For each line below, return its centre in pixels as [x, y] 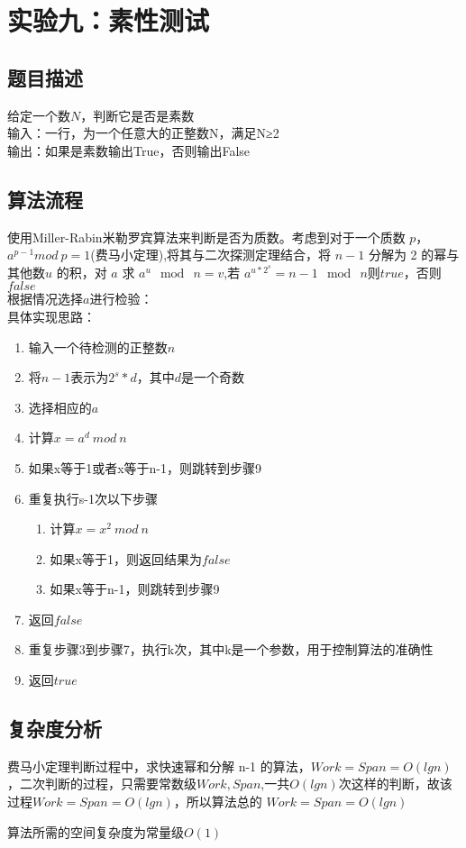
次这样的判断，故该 [395, 784]
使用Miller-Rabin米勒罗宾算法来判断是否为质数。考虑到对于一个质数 [206, 237]
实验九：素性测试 [109, 20]
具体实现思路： [51, 316]
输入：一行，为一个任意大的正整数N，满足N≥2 [143, 133]
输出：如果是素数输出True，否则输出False [129, 150]
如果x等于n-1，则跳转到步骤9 [135, 589]
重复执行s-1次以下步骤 [93, 498]
